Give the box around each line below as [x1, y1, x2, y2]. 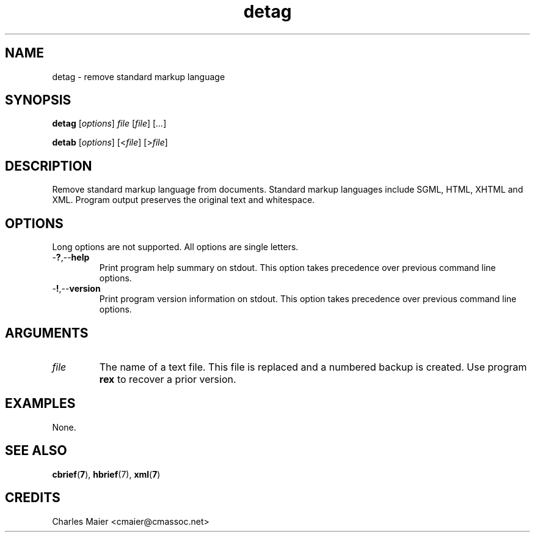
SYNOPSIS [5, 92, 71, 108]
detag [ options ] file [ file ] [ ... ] [52, 118, 167, 129]
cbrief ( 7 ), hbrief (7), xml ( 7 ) [52, 468, 161, 480]
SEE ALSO [5, 443, 67, 459]
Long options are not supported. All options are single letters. [52, 242, 299, 253]
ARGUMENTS [5, 325, 89, 341]
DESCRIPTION [5, 158, 92, 174]
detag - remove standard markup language [52, 71, 225, 82]
